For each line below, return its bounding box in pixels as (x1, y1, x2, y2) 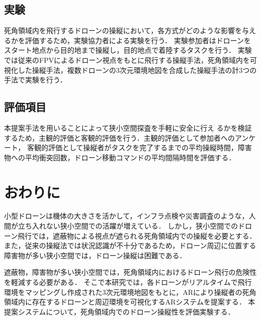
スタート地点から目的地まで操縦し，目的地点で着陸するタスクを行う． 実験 (4, 45, 252, 55)
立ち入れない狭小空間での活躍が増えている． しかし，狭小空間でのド (18, 221, 245, 231)
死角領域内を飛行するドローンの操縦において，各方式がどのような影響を (4, 25, 242, 36)
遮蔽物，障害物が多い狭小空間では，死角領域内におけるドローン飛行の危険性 (4, 267, 257, 277)
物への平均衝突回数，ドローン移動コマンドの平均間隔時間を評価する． (4, 152, 236, 162)
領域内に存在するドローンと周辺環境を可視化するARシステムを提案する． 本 (4, 296, 255, 307)
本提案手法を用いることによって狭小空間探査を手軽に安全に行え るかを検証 (4, 122, 252, 133)
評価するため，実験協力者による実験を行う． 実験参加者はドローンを (25, 35, 251, 45)
